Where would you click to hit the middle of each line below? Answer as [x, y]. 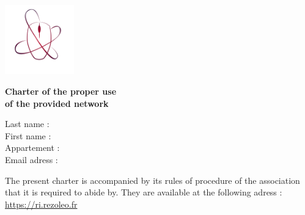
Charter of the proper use [61, 91]
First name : [28, 135]
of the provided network [57, 103]
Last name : [27, 124]
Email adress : [31, 159]
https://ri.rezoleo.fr [41, 204]
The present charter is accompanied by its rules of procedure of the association [152, 180]
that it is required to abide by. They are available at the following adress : [144, 192]
